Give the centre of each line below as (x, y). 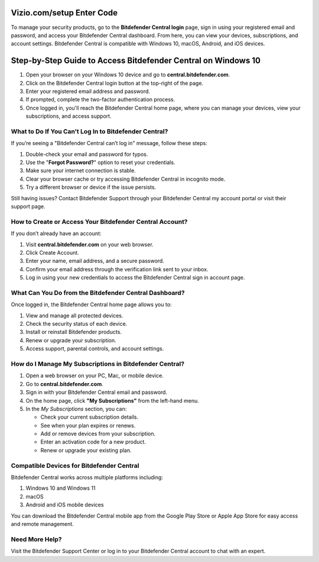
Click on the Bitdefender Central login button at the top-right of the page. (115, 83)
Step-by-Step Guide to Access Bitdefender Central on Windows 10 (136, 61)
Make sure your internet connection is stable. (81, 171)
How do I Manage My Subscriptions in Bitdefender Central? (98, 364)
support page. (28, 207)
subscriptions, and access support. (69, 116)
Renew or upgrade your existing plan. (86, 450)
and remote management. (42, 524)
